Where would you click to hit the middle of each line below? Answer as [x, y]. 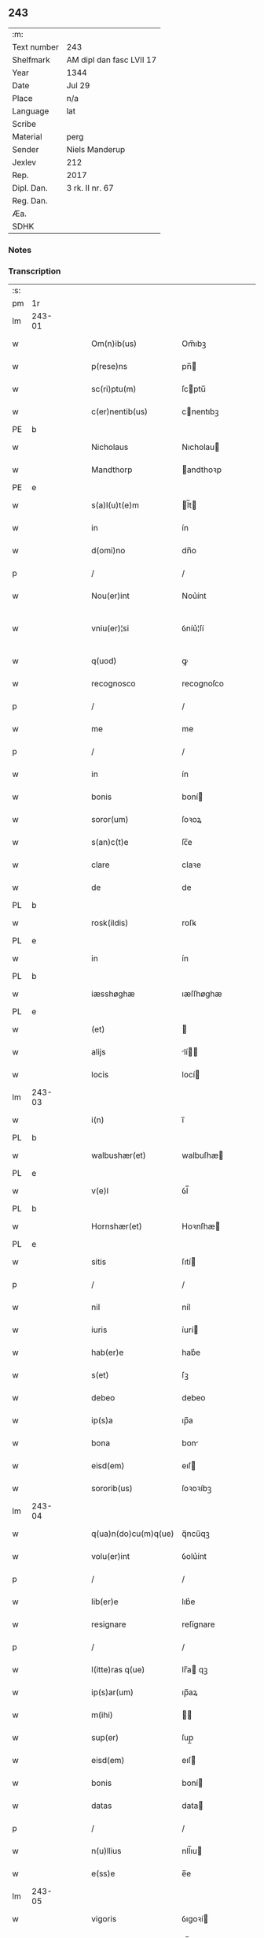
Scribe [24, 124]
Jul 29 [78, 85]
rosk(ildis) [110, 923]
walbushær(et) [119, 1155]
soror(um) [110, 820]
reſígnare [198, 1624]
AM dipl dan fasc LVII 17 [112, 60]
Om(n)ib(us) [114, 344]
